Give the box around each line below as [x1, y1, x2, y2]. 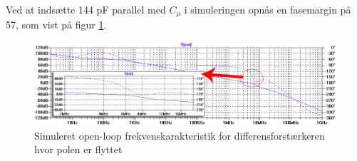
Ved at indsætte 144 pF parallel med [6, 2, 166, 16]
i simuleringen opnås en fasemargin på [184, 2, 351, 16]
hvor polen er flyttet [34, 142, 123, 157]
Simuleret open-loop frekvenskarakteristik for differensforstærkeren [34, 128, 325, 142]
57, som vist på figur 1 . [6, 17, 107, 32]
